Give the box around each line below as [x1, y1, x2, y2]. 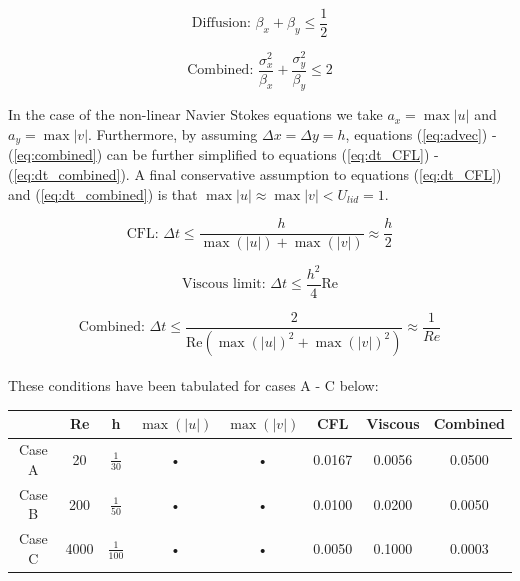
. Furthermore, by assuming [88, 124, 258, 145]
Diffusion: [191, 16, 251, 31]
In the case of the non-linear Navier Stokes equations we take [8, 104, 383, 125]
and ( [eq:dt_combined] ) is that [8, 183, 198, 204]
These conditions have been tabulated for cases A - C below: [8, 375, 379, 396]
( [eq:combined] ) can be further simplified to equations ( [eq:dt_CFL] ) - [8, 144, 439, 165]
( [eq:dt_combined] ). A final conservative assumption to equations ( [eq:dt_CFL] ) [8, 164, 502, 185]
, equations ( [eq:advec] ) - [345, 124, 497, 145]
